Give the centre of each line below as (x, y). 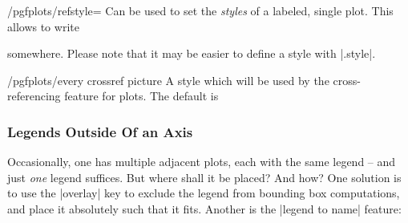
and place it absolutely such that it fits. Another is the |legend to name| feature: (204, 208)
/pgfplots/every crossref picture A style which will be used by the (168, 80)
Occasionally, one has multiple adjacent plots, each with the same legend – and (202, 162)
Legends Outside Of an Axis (100, 131)
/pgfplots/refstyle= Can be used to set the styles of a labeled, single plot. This (200, 10)
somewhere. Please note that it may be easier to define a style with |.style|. (192, 53)
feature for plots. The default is (141, 96)
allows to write (43, 26)
